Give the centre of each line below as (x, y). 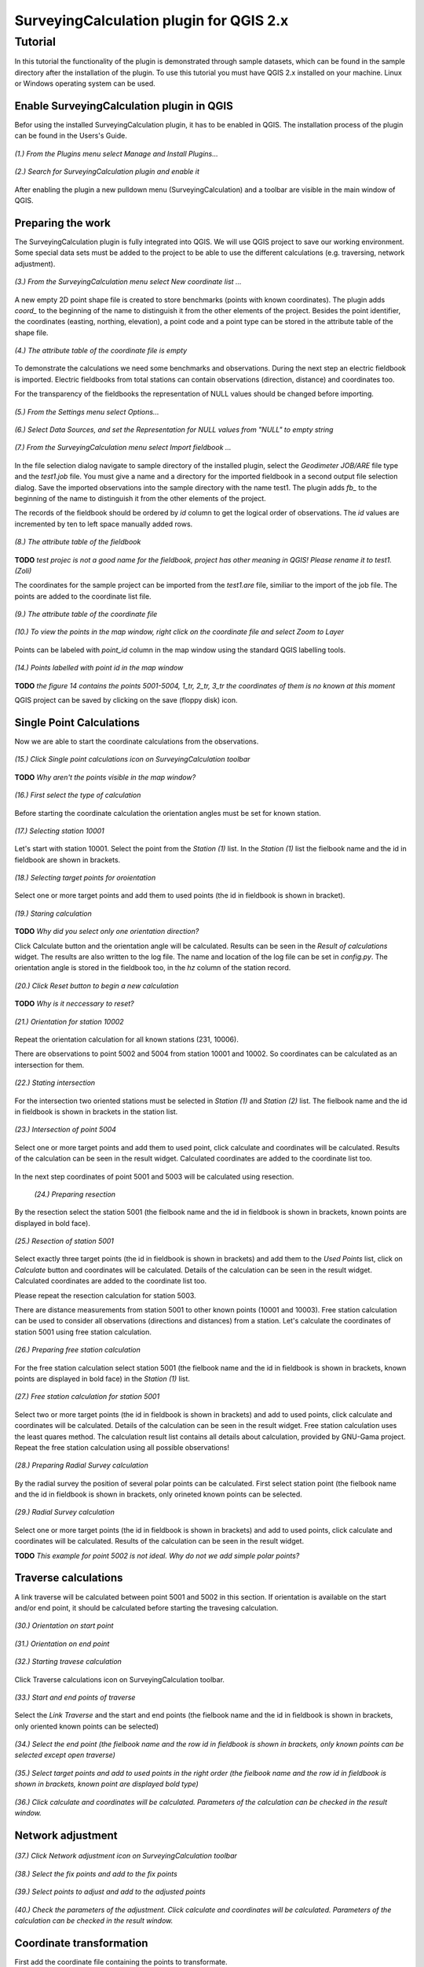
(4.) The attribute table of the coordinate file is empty (101, 351)
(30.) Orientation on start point (64, 1626)
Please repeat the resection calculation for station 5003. (105, 1295)
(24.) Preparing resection (75, 1194)
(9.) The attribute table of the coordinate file (86, 614)
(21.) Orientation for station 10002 (69, 1021)
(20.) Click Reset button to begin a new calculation (97, 985)
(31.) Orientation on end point (62, 1644)
